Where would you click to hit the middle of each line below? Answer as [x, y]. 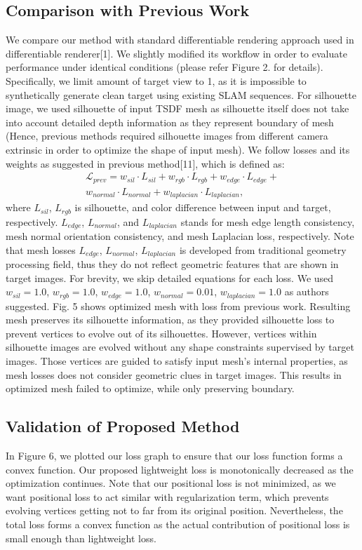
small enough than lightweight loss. [81, 538]
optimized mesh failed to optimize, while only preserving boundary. [150, 388]
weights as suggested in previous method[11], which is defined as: [145, 163]
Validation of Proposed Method [123, 426]
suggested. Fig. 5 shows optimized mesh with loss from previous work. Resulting [178, 306]
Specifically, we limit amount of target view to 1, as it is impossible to [156, 80]
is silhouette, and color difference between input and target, [203, 207]
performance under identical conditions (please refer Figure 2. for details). [165, 67]
